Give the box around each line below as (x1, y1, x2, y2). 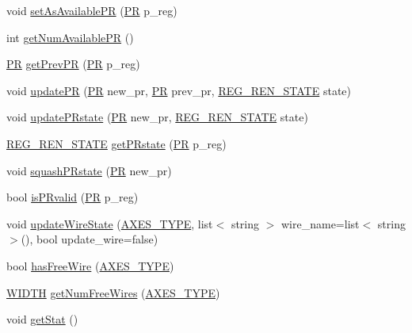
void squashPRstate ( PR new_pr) (6, 162, 172, 178)
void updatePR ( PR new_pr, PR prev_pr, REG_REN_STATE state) (6, 82, 351, 98)
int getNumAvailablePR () (6, 29, 134, 45)
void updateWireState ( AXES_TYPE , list (6, 215, 213, 232)
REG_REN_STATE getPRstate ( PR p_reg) (6, 135, 227, 151)
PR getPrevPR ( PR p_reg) (6, 55, 140, 72)
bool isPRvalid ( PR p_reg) (6, 189, 139, 205)
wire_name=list (280, 215, 360, 232)
